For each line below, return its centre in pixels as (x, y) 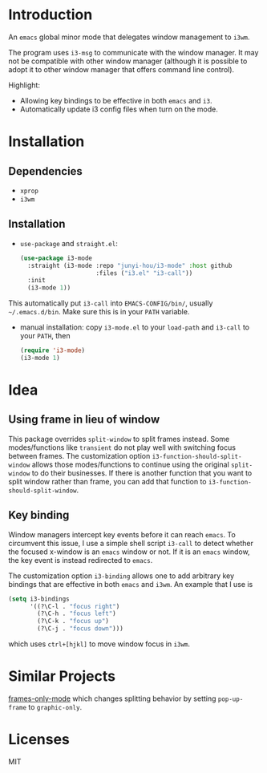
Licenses (39, 740)
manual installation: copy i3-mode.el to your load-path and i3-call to (135, 327)
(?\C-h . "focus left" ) (77, 614)
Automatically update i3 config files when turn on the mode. (119, 109)
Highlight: (24, 85)
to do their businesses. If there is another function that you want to (142, 473)
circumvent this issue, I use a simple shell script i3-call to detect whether (131, 543)
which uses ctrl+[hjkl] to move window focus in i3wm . (99, 644)
